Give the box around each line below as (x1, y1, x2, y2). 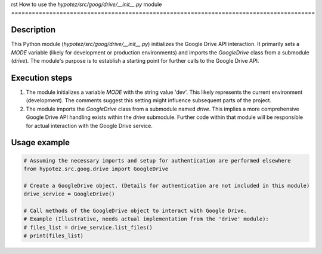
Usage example (11, 137, 70, 148)
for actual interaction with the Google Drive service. (26, 122, 153, 129)
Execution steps (11, 72, 73, 83)
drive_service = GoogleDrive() (23, 191, 116, 197)
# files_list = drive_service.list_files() (23, 224, 153, 231)
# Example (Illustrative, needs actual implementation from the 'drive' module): (23, 216, 270, 222)
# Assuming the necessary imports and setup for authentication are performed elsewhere (23, 157, 292, 164)
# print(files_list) (23, 232, 83, 239)
